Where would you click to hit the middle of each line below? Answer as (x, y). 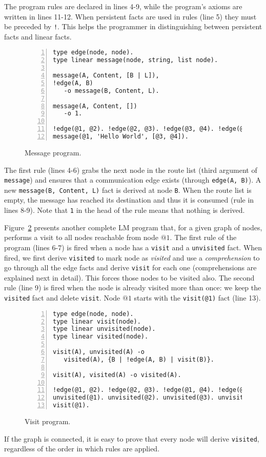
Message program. (53, 152)
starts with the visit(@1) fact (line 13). (197, 298)
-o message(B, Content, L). (111, 91)
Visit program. (48, 421)
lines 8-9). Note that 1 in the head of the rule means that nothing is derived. (125, 210)
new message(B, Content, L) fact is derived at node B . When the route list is (128, 190)
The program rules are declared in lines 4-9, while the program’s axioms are (123, 6)
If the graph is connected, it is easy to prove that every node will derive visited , (132, 438)
